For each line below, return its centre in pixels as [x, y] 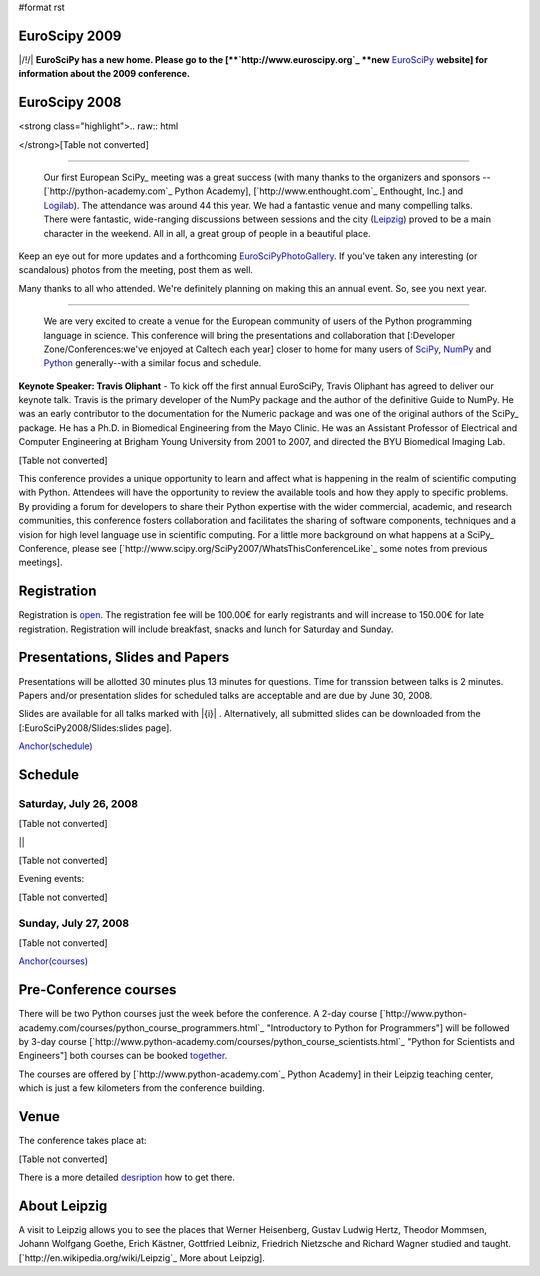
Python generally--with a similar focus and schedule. [152, 363]
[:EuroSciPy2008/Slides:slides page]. [95, 727]
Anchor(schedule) [56, 746]
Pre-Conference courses [97, 990]
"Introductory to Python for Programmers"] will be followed [388, 1027]
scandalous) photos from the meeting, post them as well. [136, 270]
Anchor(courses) [53, 961]
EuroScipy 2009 [70, 35]
